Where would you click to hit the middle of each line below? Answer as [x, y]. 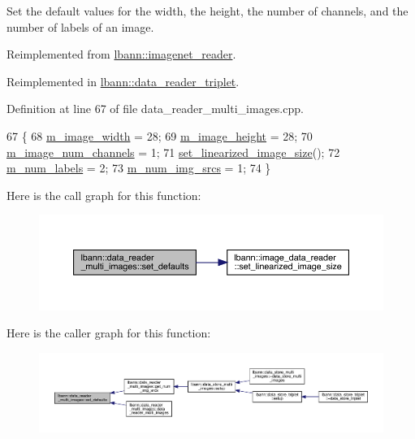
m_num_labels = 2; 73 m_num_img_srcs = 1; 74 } [139, 168]
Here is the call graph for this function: [104, 195]
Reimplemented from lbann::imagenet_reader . [121, 54]
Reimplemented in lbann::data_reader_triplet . [123, 81]
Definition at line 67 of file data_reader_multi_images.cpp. [155, 109]
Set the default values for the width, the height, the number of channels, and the [207, 11]
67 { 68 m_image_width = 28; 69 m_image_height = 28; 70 [160, 135]
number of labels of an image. [80, 26]
